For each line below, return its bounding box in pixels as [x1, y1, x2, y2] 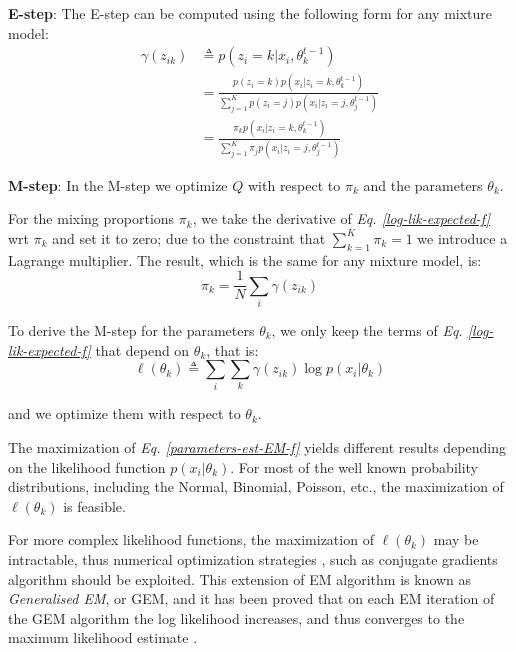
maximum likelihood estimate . [8, 627, 198, 648]
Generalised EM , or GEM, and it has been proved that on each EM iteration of [8, 588, 495, 609]
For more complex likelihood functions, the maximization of [8, 529, 374, 550]
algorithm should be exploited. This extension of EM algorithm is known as [8, 568, 472, 589]
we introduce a [417, 227, 508, 248]
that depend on [95, 339, 190, 360]
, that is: [206, 339, 259, 360]
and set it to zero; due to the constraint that [52, 227, 326, 248]
